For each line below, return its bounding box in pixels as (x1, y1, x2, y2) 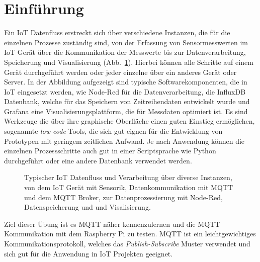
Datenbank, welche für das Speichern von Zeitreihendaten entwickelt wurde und (4, 96, 250, 107)
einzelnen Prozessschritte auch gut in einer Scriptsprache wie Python (4, 145, 216, 156)
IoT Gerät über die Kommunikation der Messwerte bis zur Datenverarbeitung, (4, 47, 246, 57)
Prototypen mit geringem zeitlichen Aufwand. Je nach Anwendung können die (4, 135, 245, 146)
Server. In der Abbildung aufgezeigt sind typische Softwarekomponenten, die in (4, 76, 247, 87)
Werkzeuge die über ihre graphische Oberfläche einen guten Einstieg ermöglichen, (4, 116, 255, 126)
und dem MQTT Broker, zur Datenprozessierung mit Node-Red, (24, 192, 223, 202)
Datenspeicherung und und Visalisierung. (24, 202, 151, 212)
